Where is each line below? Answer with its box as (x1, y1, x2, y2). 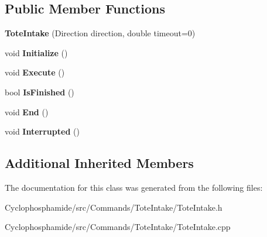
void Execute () (5, 66, 65, 78)
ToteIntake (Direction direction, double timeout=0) (5, 27, 196, 39)
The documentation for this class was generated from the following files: (5, 181, 263, 193)
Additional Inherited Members (5, 154, 194, 172)
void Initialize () (5, 46, 68, 59)
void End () (5, 105, 49, 118)
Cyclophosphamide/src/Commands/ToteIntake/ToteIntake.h (5, 201, 222, 213)
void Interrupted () (5, 125, 80, 138)
